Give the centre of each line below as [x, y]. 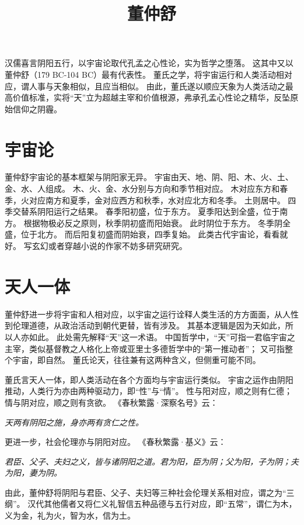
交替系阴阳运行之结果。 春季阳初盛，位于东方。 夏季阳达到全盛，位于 [146, 211]
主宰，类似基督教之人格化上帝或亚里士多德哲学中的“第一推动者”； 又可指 [145, 348]
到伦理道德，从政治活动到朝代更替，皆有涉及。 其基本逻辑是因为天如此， [145, 325]
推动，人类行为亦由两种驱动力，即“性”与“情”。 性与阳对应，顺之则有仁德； [149, 391]
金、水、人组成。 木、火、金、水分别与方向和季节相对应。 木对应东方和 [142, 189]
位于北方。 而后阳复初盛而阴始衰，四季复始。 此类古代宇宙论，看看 [150, 234]
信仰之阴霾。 [37, 108]
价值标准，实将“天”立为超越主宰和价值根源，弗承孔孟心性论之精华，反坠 [151, 97]
